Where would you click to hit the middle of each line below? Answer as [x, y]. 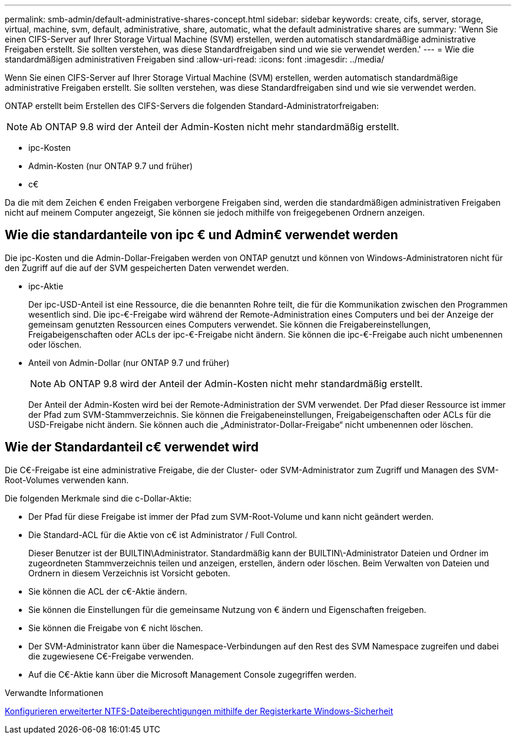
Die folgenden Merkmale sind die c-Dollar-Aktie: [98, 498]
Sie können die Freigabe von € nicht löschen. [116, 628]
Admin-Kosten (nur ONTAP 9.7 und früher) [111, 166]
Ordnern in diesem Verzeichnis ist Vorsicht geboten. [129, 573]
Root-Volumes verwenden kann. [67, 480]
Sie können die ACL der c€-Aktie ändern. [108, 591]
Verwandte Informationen [54, 692]
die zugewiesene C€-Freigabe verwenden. [111, 656]
